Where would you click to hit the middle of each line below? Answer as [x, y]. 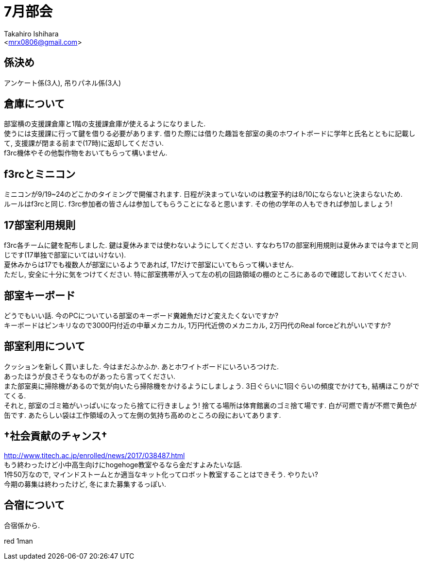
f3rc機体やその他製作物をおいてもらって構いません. [86, 153]
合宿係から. [22, 525]
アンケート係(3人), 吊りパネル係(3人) [63, 83]
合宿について [34, 505]
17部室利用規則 [40, 225]
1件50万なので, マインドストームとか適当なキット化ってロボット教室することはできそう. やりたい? [161, 474]
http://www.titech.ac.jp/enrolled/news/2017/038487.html [94, 455]
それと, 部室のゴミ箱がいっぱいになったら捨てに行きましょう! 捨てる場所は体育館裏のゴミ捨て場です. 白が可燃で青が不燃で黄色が [210, 405]
